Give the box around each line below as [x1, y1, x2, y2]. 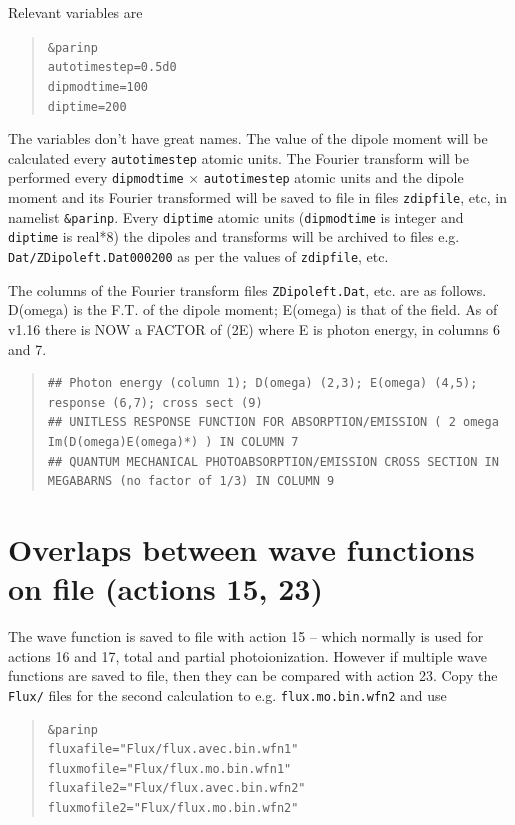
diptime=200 [47, 99, 127, 114]
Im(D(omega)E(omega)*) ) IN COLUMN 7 [47, 434, 299, 449]
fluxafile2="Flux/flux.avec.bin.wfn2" [47, 781, 306, 796]
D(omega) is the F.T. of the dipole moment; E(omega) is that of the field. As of [8, 299, 498, 320]
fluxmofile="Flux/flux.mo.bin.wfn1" [47, 761, 292, 776]
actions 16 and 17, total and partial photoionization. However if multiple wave [8, 645, 487, 666]
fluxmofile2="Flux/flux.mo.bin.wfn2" [47, 800, 299, 815]
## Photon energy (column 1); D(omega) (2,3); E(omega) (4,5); [47, 376, 478, 391]
